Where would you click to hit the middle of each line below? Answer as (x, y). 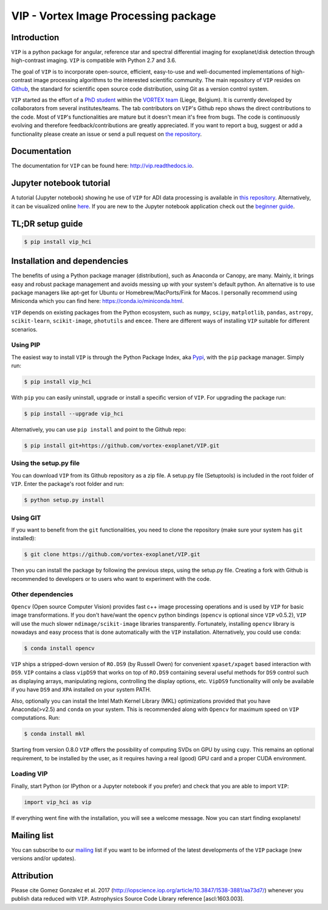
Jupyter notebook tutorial (61, 183)
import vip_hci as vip (58, 802)
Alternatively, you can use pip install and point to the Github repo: (99, 429)
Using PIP (26, 345)
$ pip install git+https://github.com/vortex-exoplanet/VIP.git (122, 446)
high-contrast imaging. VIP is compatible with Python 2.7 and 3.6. (94, 60)
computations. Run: (36, 718)
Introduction (35, 37)
